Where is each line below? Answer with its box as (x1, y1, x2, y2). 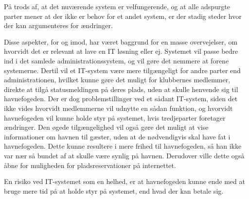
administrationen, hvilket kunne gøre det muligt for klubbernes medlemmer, (4, 75, 231, 85)
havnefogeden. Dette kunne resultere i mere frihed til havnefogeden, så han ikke (4, 141, 242, 151)
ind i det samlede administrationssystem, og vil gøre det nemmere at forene (4, 55, 229, 65)
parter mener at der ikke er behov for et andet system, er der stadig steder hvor (4, 11, 242, 21)
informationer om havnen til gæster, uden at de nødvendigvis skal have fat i (4, 131, 231, 141)
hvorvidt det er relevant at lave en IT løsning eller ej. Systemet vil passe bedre (4, 46, 238, 56)
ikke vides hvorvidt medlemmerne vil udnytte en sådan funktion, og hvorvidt (4, 103, 233, 113)
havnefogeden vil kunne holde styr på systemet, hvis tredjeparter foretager (4, 112, 226, 122)
